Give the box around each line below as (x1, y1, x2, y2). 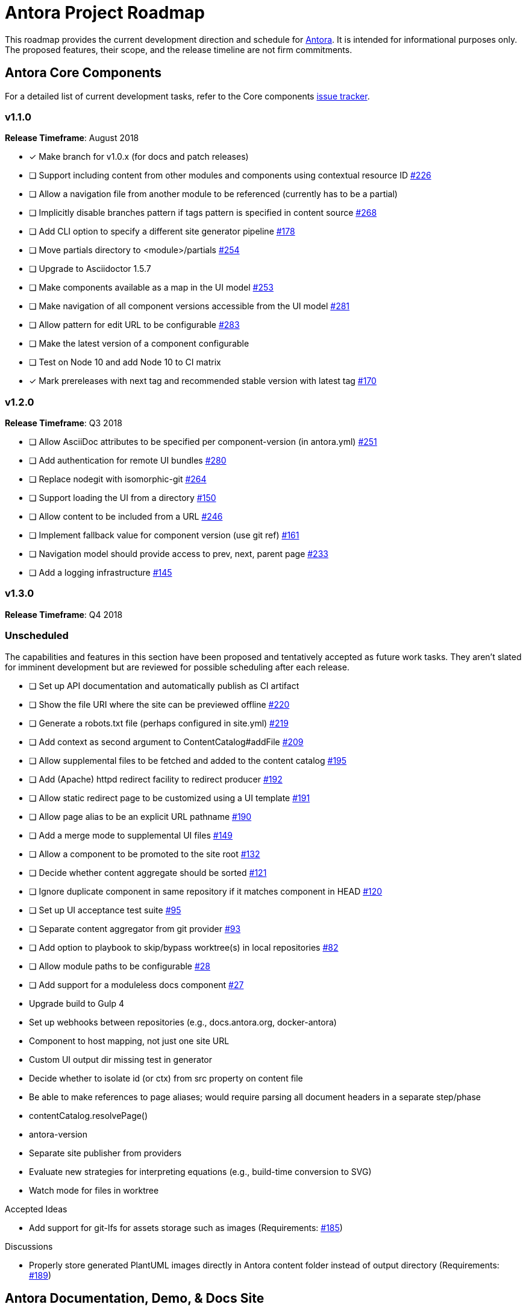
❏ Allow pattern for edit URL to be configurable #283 (29, 320, 240, 330)
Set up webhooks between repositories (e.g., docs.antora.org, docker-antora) (29, 1016, 337, 1027)
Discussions (5, 1241, 53, 1252)
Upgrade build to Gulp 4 (29, 998, 124, 1009)
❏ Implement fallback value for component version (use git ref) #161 (29, 530, 299, 541)
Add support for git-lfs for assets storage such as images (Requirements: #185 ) (29, 1222, 343, 1233)
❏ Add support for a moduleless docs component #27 (29, 979, 244, 990)
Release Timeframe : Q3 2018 (5, 418, 122, 429)
